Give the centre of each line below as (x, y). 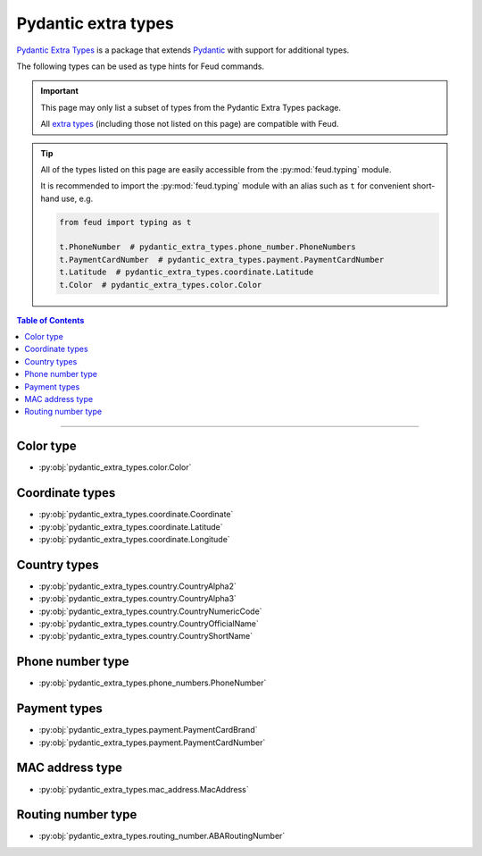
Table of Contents (50, 320)
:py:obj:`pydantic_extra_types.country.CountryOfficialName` (149, 624)
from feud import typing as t (125, 222)
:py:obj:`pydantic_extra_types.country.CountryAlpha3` (137, 599)
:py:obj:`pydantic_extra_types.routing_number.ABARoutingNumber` (162, 836)
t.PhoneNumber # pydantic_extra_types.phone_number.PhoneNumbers (208, 247)
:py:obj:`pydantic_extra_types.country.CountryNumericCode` (150, 611)
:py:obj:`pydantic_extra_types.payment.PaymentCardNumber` (152, 743)
